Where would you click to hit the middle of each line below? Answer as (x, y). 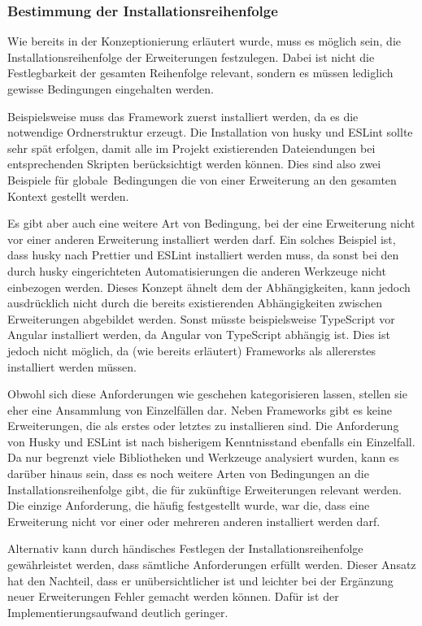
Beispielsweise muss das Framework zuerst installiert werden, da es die (183, 116)
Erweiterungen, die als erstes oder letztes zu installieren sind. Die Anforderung (203, 426)
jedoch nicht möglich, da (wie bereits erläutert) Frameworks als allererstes (192, 350)
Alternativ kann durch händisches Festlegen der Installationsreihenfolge (185, 548)
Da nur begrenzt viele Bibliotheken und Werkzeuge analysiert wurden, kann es (203, 457)
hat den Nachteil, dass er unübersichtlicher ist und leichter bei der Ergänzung (200, 580)
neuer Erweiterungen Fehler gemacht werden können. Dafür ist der (173, 596)
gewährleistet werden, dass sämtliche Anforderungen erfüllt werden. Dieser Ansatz (212, 565)
